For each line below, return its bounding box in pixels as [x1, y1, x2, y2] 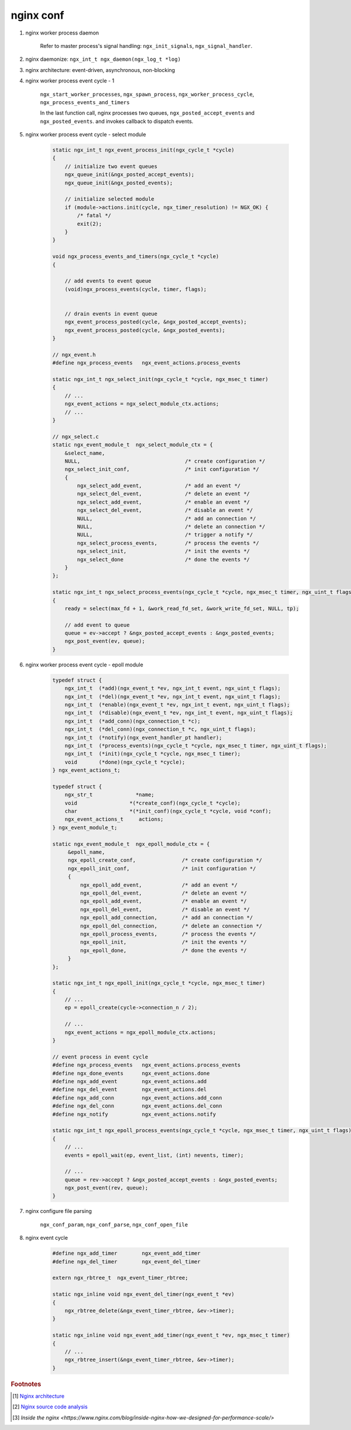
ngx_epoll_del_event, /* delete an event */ [80, 890, 247, 896]
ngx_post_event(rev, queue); [64, 1185, 149, 1191]
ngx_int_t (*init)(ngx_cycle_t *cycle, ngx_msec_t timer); [64, 751, 241, 757]
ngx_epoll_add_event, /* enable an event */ [80, 898, 247, 905]
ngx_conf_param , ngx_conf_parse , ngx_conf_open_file [40, 1221, 188, 1228]
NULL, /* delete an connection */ [77, 524, 266, 530]
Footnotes [11, 1380, 42, 1388]
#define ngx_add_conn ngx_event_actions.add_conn [52, 1094, 222, 1101]
